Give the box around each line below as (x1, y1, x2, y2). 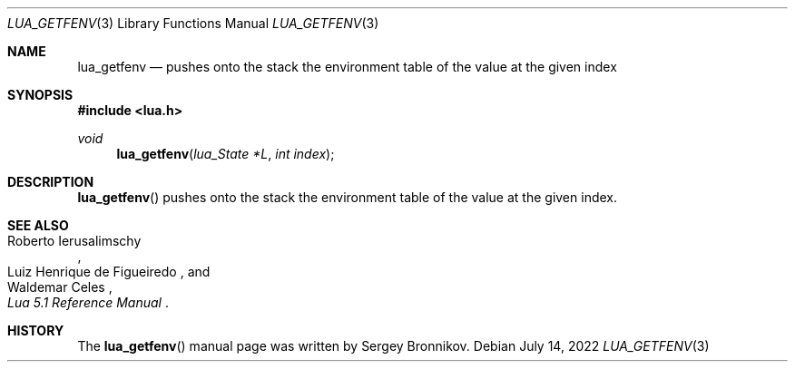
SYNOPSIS (7, 87, 74, 102)
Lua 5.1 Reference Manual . (7, 295, 169, 310)
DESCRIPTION (7, 174, 94, 189)
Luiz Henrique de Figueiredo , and (7, 264, 211, 279)
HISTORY (7, 323, 64, 338)
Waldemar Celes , (7, 279, 113, 295)
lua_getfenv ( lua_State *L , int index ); (116, 146, 335, 161)
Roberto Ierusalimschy (7, 233, 142, 248)
